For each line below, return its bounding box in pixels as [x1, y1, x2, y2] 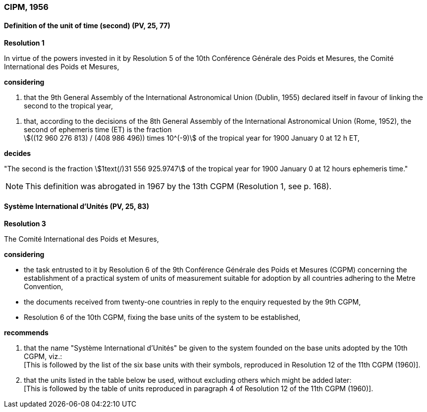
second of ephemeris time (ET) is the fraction [24, 125, 172, 134]
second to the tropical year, [24, 102, 113, 110]
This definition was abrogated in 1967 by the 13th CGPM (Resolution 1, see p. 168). [25, 181, 332, 192]
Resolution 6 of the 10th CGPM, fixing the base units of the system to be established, [24, 313, 301, 322]
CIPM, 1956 [4, 2, 49, 12]
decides [4, 149, 31, 158]
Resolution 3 [4, 219, 46, 228]
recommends [4, 328, 49, 337]
